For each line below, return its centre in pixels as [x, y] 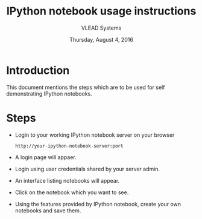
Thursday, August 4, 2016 [101, 39]
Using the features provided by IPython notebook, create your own [98, 204]
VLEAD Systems [101, 28]
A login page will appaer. [46, 157]
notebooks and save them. [48, 211]
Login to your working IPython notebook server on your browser [95, 135]
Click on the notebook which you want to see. [72, 192]
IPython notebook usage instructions [101, 11]
